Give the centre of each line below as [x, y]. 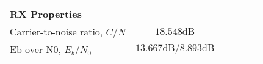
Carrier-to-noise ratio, [56, 31]
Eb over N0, [35, 49]
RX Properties [46, 14]
